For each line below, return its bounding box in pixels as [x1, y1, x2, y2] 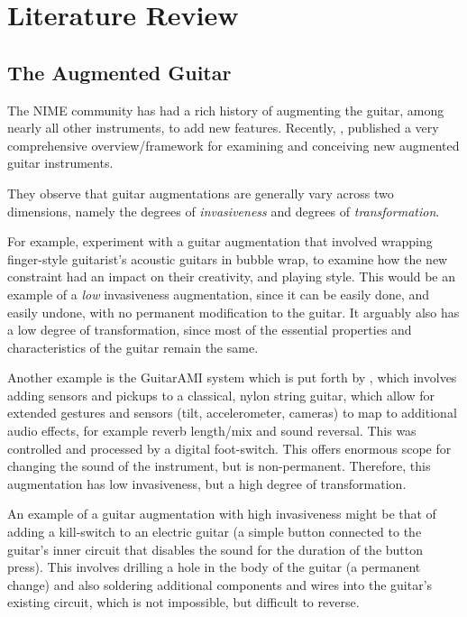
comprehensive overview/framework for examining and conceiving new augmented [7, 135, 460, 154]
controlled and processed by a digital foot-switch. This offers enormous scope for [7, 438, 452, 457]
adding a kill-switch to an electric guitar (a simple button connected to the [7, 522, 422, 541]
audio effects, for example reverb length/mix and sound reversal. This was [7, 421, 417, 440]
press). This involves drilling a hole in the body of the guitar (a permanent [7, 557, 421, 576]
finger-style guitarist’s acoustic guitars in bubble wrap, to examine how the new [7, 249, 448, 268]
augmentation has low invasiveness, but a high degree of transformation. [7, 474, 407, 493]
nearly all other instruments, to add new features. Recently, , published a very [7, 118, 439, 137]
